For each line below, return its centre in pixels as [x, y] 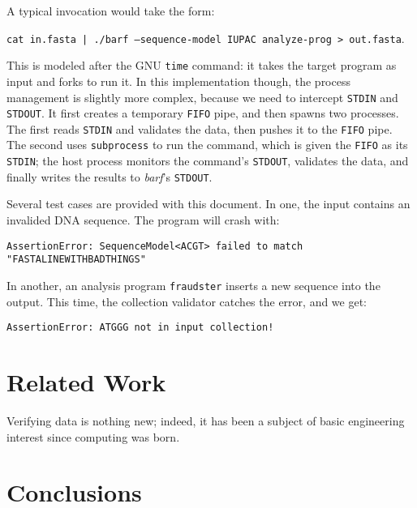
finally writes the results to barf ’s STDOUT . [110, 176]
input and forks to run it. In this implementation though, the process [178, 81]
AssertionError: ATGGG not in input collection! [140, 328]
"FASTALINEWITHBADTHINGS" [76, 260]
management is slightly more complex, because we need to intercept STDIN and [202, 97]
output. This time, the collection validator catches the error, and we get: [187, 301]
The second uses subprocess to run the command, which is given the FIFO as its [207, 145]
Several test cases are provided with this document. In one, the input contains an [208, 204]
